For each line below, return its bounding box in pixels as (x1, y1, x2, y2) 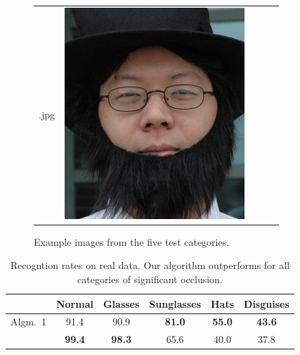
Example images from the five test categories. (34, 234, 230, 249)
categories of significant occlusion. (77, 272, 223, 287)
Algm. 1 (11, 314, 46, 329)
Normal (56, 296, 93, 311)
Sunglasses (149, 296, 201, 311)
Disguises (244, 296, 289, 311)
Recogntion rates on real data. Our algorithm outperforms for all (10, 258, 290, 273)
